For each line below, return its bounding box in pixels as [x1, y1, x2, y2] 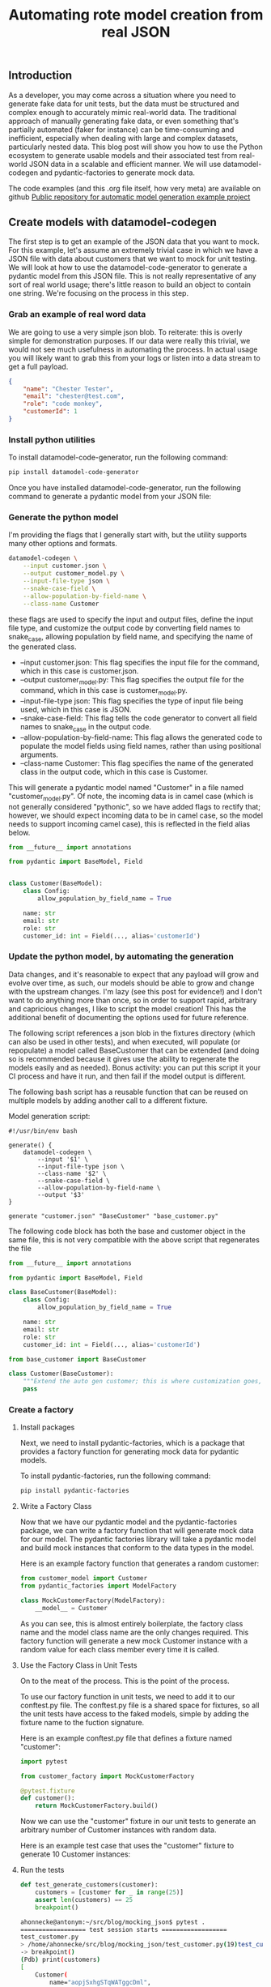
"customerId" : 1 [23, 408, 78, 416]
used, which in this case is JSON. [19, 704, 132, 714]
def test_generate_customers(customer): [19, 1881, 159, 1889]
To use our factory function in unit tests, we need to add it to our [19, 1691, 235, 1701]
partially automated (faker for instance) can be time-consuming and [8, 124, 235, 135]
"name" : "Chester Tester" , [23, 385, 114, 393]
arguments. [19, 750, 59, 759]
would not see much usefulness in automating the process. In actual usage [8, 344, 258, 354]
